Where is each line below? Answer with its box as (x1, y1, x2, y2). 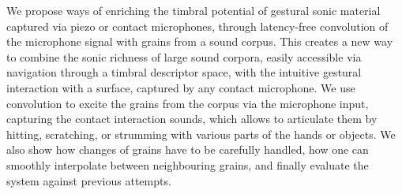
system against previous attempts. (6, 172, 171, 188)
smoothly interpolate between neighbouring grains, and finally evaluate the (6, 156, 369, 173)
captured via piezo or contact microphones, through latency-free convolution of (6, 17, 389, 34)
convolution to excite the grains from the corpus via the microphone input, (6, 95, 369, 111)
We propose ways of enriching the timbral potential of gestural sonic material (6, 2, 381, 18)
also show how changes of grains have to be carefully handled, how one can (6, 141, 369, 158)
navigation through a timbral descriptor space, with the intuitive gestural (6, 64, 362, 80)
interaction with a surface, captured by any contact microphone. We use (6, 79, 355, 95)
